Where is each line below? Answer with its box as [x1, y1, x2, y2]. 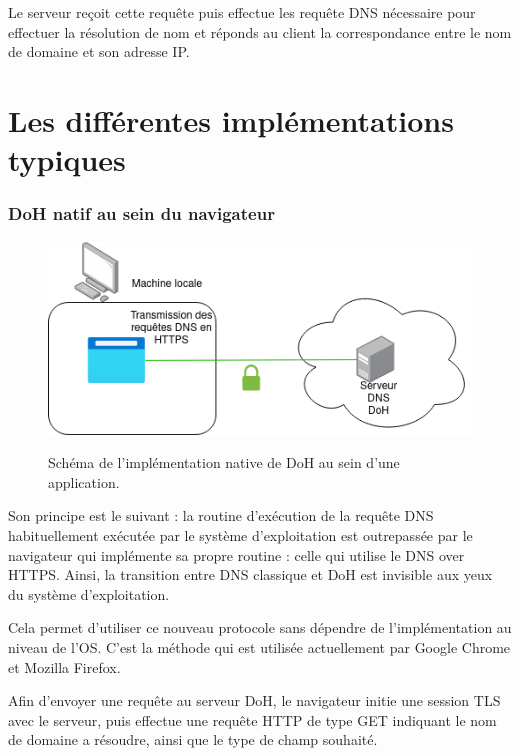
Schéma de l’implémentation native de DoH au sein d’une [48, 452, 400, 473]
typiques [8, 139, 126, 180]
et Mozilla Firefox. [8, 656, 121, 677]
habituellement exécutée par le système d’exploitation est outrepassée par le [8, 524, 473, 545]
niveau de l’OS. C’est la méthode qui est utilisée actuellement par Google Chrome [8, 636, 511, 657]
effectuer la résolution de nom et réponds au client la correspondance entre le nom [8, 21, 512, 42]
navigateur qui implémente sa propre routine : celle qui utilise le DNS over [8, 544, 465, 565]
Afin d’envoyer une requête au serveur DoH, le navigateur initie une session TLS [8, 690, 501, 711]
